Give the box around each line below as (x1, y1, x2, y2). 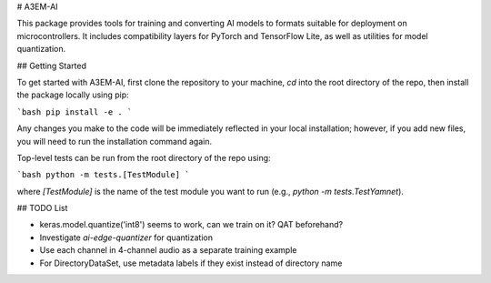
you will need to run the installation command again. (16, 136, 213, 147)
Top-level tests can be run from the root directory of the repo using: (16, 152, 272, 163)
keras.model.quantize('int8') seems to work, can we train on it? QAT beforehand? (39, 219, 344, 230)
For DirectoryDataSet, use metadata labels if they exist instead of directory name (39, 258, 343, 268)
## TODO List (16, 203, 68, 214)
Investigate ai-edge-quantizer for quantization (39, 232, 214, 243)
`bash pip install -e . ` (16, 106, 133, 117)
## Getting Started (16, 60, 86, 71)
